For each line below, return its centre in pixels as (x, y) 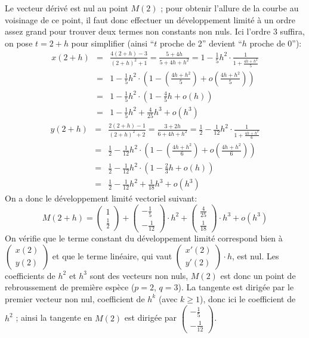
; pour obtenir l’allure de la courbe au (230, 8)
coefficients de (30, 275)
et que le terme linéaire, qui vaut (112, 255)
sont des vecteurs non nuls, (139, 275)
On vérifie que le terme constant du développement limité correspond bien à (144, 238)
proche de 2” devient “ (201, 43)
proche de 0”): (276, 43)
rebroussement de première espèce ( (70, 287)
